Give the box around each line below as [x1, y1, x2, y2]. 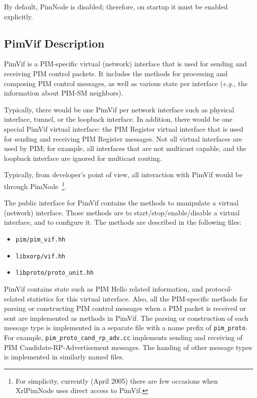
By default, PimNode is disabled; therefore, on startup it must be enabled [4, 1, 228, 11]
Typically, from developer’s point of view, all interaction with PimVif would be [4, 169, 243, 180]
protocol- [205, 283, 233, 294]
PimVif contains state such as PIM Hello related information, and [4, 283, 203, 294]
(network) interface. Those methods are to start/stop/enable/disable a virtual [4, 207, 240, 217]
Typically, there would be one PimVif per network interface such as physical [4, 104, 234, 114]
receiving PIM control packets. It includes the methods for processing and [4, 68, 228, 78]
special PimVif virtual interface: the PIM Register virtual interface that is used [4, 123, 244, 134]
